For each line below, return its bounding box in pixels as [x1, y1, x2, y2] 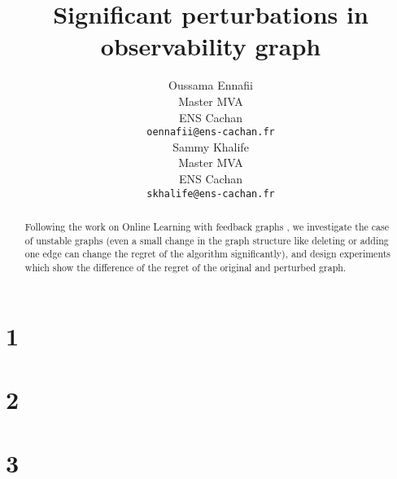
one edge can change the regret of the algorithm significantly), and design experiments [24, 247, 390, 261]
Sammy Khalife [172, 138, 249, 155]
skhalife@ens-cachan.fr [146, 187, 275, 200]
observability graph [100, 29, 321, 63]
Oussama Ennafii [168, 77, 253, 94]
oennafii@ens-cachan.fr [146, 126, 275, 138]
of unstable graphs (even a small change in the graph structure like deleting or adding [24, 233, 389, 247]
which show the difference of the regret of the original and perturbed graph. [24, 260, 347, 274]
